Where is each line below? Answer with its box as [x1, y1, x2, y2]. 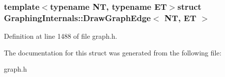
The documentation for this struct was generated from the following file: [4, 47, 222, 57]
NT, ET [164, 11, 197, 24]
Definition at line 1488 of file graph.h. [4, 31, 117, 41]
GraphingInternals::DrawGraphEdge [4, 11, 151, 24]
